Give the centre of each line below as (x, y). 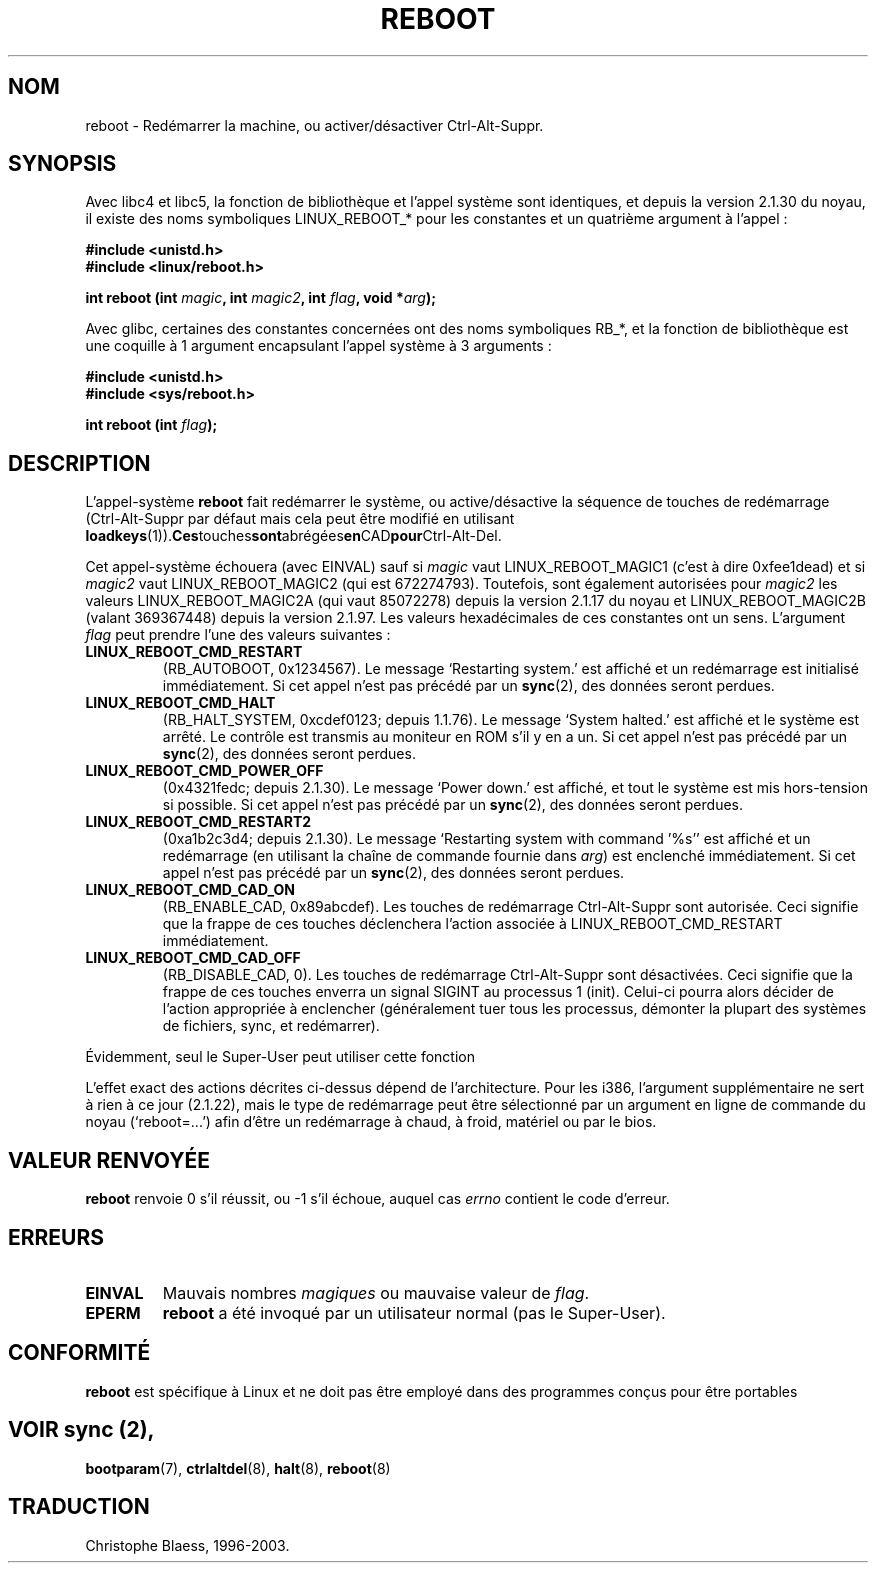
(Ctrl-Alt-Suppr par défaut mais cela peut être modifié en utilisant (300, 519)
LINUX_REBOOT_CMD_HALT (180, 703)
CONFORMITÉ (79, 1353)
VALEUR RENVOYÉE (109, 1160)
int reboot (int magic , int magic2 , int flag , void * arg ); (261, 298)
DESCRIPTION (79, 463)
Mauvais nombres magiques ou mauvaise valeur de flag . (376, 1292)
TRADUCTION (79, 1507)
